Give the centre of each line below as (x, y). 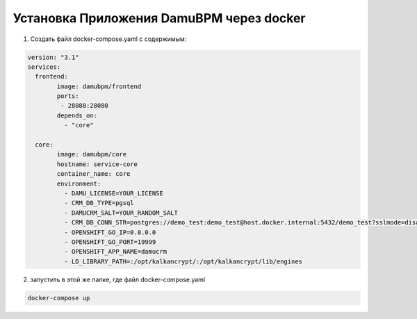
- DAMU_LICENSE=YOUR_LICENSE (113, 194)
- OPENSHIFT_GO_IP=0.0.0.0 (110, 232)
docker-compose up (59, 298)
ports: (68, 96)
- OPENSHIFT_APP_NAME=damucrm (115, 252)
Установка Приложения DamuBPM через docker (159, 18)
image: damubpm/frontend (99, 86)
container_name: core (93, 174)
